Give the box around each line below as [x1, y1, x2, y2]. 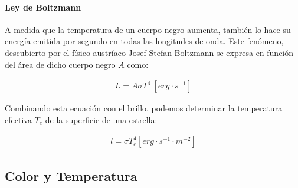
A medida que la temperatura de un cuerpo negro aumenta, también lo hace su [5, 23, 291, 35]
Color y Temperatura [5, 166, 137, 184]
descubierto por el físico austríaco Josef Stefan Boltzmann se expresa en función [5, 46, 294, 58]
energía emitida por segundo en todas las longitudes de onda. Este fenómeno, [5, 35, 284, 47]
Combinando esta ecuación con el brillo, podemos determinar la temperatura [5, 102, 283, 114]
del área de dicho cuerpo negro [5, 58, 116, 70]
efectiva [5, 113, 32, 126]
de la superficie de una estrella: [45, 113, 158, 126]
